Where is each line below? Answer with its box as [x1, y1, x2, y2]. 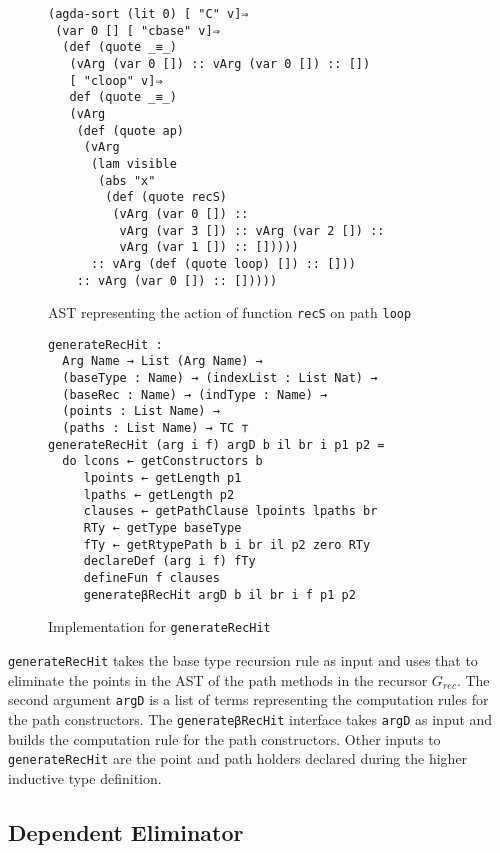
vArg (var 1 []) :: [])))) [119, 240, 299, 255]
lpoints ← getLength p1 [83, 471, 242, 486]
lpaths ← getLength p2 [83, 487, 235, 502]
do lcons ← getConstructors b [62, 454, 263, 469]
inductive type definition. [8, 767, 162, 788]
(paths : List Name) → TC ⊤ [62, 421, 249, 436]
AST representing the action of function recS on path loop [48, 302, 412, 323]
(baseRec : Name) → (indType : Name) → [62, 387, 328, 402]
